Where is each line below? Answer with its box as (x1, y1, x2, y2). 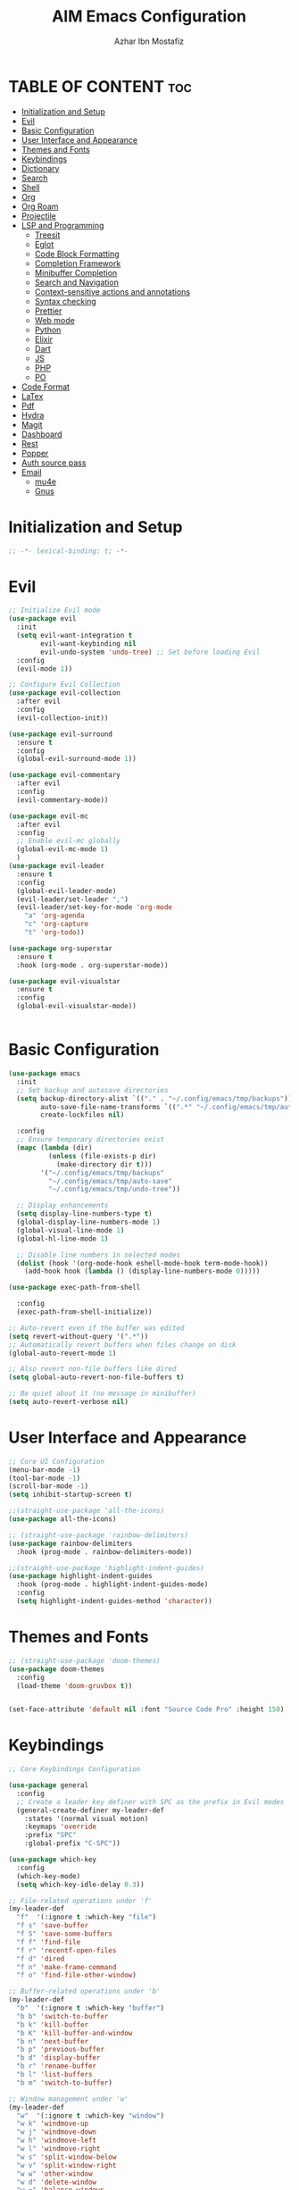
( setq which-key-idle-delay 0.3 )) (16, 1880, 145, 1889)
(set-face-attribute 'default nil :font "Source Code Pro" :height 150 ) (8, 1705, 285, 1714)
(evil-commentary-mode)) (16, 795, 109, 805)
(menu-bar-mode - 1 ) (8, 1465, 81, 1475)
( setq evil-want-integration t (16, 631, 133, 640)
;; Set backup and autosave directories (16, 1085, 169, 1095)
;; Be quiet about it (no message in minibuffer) (8, 1389, 197, 1399)
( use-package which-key (8, 1855, 97, 1864)
